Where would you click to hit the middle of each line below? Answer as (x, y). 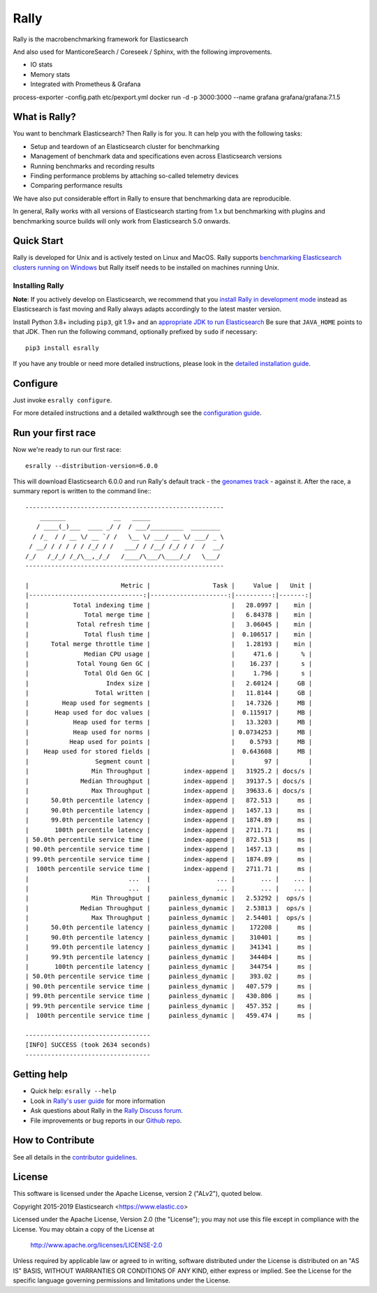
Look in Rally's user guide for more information (98, 1101)
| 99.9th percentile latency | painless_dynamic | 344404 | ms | (169, 957)
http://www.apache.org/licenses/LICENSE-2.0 (96, 1245)
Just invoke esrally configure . (62, 400)
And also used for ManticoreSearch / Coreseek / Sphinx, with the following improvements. (142, 52)
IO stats (42, 65)
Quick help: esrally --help (73, 1091)
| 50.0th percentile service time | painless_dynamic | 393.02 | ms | (169, 977)
